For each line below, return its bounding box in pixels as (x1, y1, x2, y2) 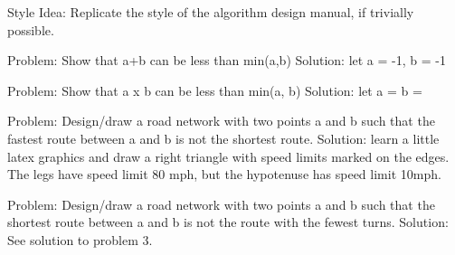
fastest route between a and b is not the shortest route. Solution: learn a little (7, 128, 440, 147)
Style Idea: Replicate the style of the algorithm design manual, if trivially (7, 3, 414, 21)
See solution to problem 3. (7, 230, 153, 249)
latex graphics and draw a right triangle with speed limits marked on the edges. (7, 146, 450, 165)
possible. (7, 20, 54, 39)
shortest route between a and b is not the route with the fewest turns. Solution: (7, 212, 449, 231)
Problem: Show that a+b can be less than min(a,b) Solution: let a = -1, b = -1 (7, 51, 446, 70)
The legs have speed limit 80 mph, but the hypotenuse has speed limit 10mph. (7, 165, 441, 184)
